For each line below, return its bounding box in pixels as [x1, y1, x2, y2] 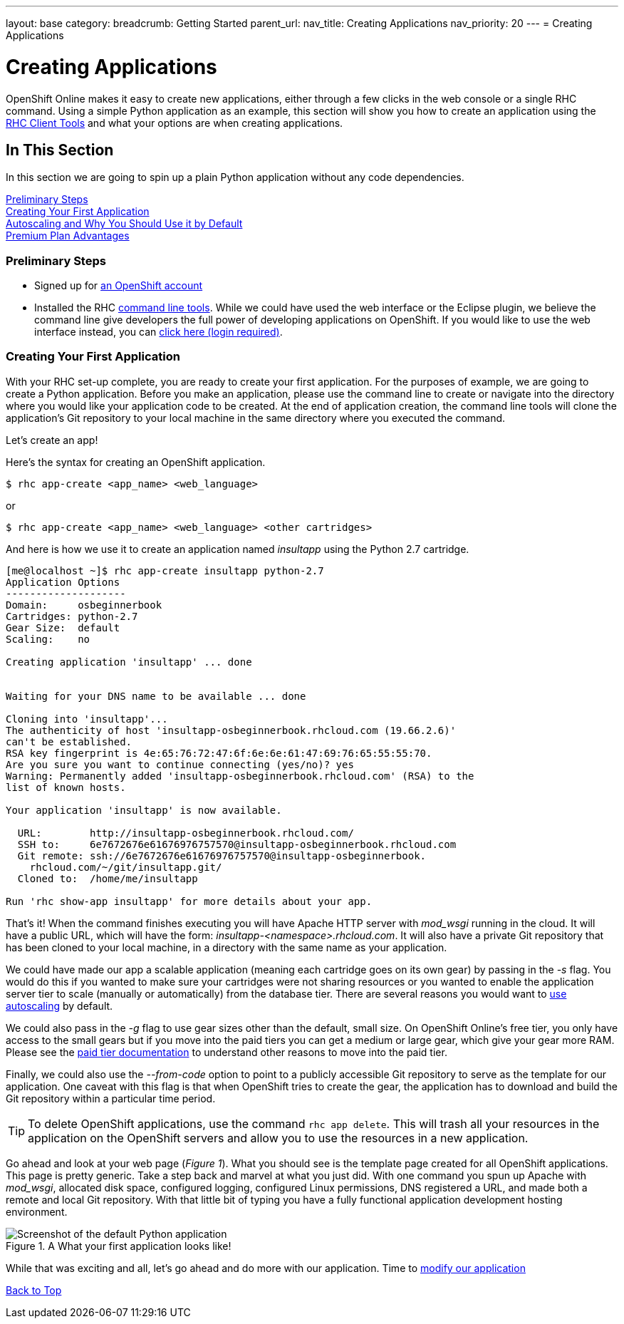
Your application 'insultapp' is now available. [6, 804, 282, 816]
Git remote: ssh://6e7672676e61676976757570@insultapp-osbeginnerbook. [17, 849, 427, 862]
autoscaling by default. [6, 999, 113, 1012]
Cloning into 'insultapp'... [6, 713, 168, 725]
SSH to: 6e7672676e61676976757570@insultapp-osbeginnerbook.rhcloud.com [17, 838, 457, 850]
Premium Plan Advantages [6, 229, 130, 242]
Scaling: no [6, 633, 90, 645]
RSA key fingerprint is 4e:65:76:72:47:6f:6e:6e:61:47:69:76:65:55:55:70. [6, 747, 432, 759]
